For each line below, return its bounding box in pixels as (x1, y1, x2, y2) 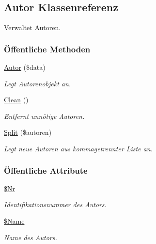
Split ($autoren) (4, 127, 52, 137)
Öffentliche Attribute (4, 164, 88, 176)
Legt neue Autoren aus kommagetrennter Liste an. (4, 143, 153, 153)
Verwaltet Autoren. (4, 22, 61, 33)
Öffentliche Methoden (4, 43, 91, 55)
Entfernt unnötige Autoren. (4, 111, 85, 121)
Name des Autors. (4, 232, 57, 242)
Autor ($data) (4, 62, 46, 72)
